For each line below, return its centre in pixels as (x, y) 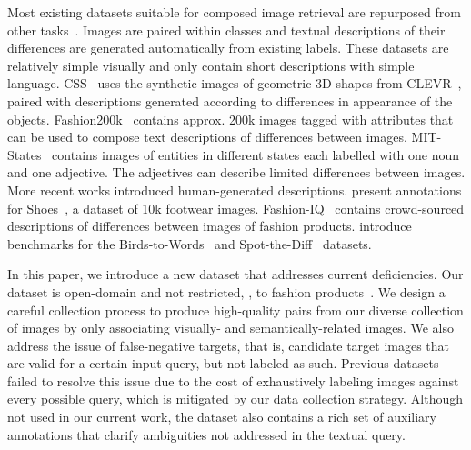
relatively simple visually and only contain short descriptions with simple (211, 65)
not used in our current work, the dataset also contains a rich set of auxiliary (222, 417)
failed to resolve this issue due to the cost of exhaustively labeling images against (233, 380)
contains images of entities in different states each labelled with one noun (256, 154)
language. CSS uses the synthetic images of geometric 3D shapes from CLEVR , (235, 83)
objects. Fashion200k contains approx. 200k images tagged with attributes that (230, 119)
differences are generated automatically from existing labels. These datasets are (228, 48)
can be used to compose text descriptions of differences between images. (207, 137)
